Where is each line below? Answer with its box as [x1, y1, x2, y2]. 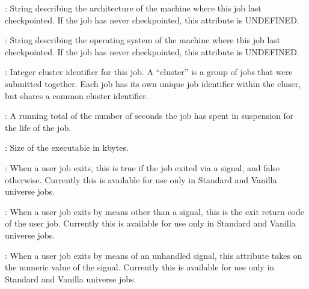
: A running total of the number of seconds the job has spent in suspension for [5, 109, 294, 122]
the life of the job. [5, 121, 72, 133]
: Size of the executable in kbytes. [5, 141, 129, 154]
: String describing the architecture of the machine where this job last [5, 2, 262, 14]
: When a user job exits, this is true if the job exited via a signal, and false [5, 161, 280, 174]
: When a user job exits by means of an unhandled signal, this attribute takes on [5, 249, 302, 261]
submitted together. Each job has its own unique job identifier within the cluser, [5, 77, 301, 90]
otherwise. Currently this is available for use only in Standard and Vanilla [5, 173, 277, 186]
